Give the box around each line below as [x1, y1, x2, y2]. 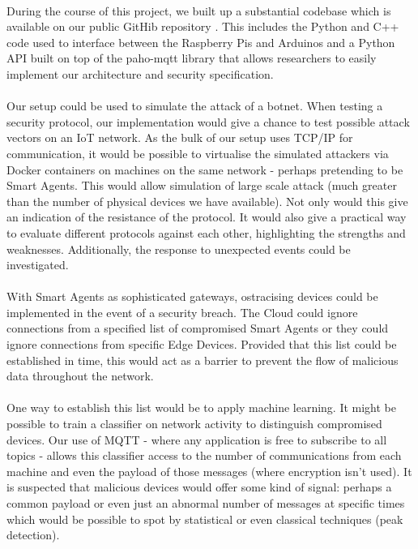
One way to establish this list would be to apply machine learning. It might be [6, 399, 397, 416]
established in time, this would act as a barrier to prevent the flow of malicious [6, 351, 399, 368]
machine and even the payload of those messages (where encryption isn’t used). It [6, 462, 412, 479]
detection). [6, 526, 60, 543]
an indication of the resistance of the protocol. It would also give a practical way [6, 208, 407, 225]
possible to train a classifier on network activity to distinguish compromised [6, 415, 382, 432]
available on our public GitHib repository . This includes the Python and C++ [6, 18, 399, 35]
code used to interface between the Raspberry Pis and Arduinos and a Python [6, 33, 395, 50]
